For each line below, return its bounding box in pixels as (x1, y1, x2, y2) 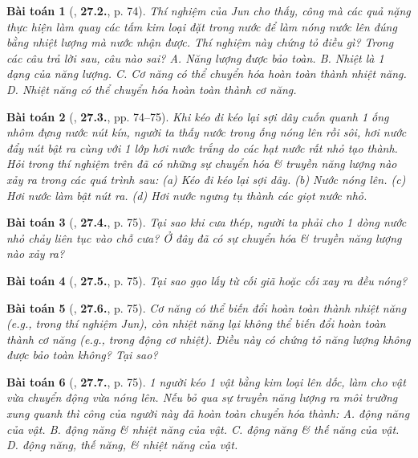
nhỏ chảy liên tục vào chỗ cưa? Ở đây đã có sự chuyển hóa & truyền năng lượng (6, 229, 402, 246)
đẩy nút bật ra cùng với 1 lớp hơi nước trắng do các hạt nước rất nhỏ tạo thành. (6, 139, 398, 156)
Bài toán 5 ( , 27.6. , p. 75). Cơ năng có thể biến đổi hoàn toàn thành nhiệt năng (6, 299, 407, 316)
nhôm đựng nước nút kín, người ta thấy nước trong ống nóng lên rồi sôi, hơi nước (6, 124, 407, 141)
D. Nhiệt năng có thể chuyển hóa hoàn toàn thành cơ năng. (6, 80, 297, 97)
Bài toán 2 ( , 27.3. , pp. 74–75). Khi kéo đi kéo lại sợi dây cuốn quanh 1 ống (6, 108, 389, 125)
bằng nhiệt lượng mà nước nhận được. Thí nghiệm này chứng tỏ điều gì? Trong (6, 34, 394, 51)
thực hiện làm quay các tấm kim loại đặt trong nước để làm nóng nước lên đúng (6, 18, 397, 35)
